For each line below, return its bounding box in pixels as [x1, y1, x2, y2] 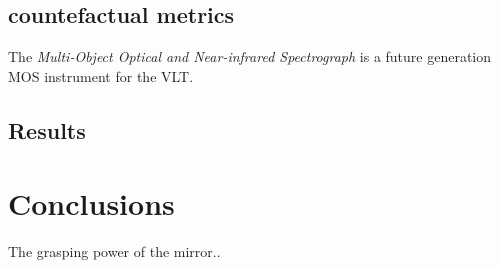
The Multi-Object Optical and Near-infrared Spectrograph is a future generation [8, 46, 492, 67]
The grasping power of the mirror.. [8, 241, 221, 262]
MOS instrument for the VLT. [8, 65, 194, 86]
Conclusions [8, 183, 175, 224]
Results [8, 114, 86, 145]
